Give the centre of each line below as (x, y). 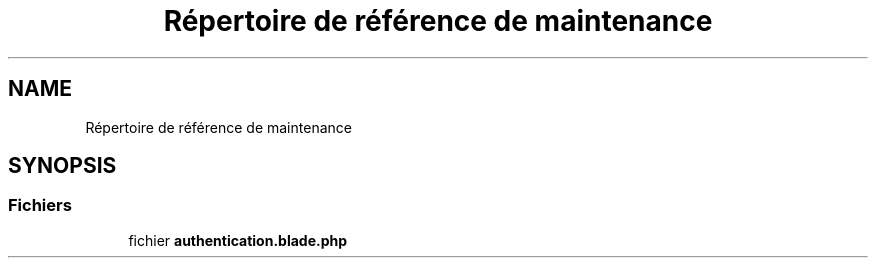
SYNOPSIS (62, 166)
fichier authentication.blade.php (238, 240)
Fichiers (40, 205)
